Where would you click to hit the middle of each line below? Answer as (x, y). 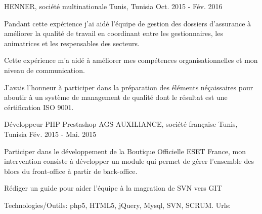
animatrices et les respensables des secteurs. (72, 43)
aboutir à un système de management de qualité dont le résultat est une (116, 97)
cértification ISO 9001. (39, 107)
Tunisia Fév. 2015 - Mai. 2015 (50, 134)
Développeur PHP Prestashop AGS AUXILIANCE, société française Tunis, (121, 124)
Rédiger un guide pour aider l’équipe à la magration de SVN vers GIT (113, 188)
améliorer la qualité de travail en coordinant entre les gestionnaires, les (114, 33)
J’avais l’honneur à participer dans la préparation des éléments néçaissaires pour (129, 87)
